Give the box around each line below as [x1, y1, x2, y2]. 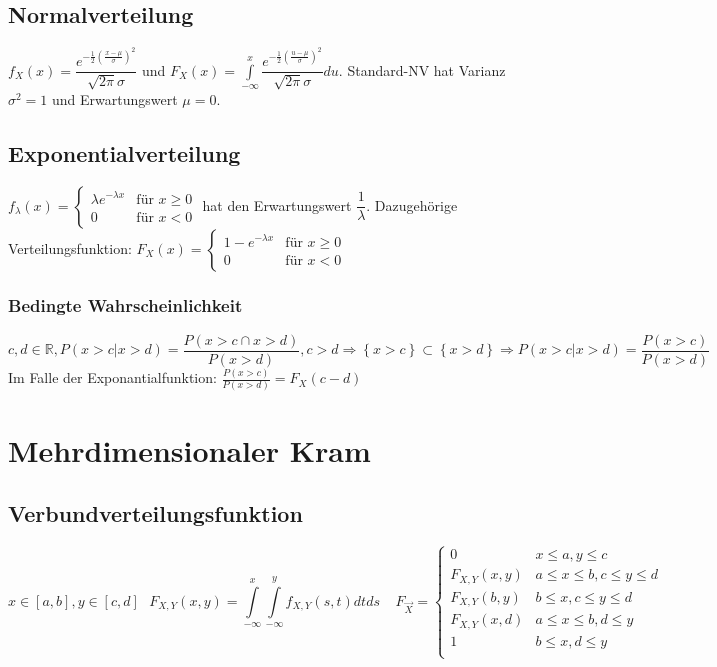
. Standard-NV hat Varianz [338, 59, 506, 80]
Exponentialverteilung [8, 137, 241, 168]
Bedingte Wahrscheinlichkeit [8, 293, 243, 318]
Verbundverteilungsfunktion [8, 498, 303, 529]
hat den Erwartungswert [202, 194, 352, 215]
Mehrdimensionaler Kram [8, 429, 371, 470]
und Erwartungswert [52, 88, 178, 109]
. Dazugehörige [366, 194, 458, 215]
